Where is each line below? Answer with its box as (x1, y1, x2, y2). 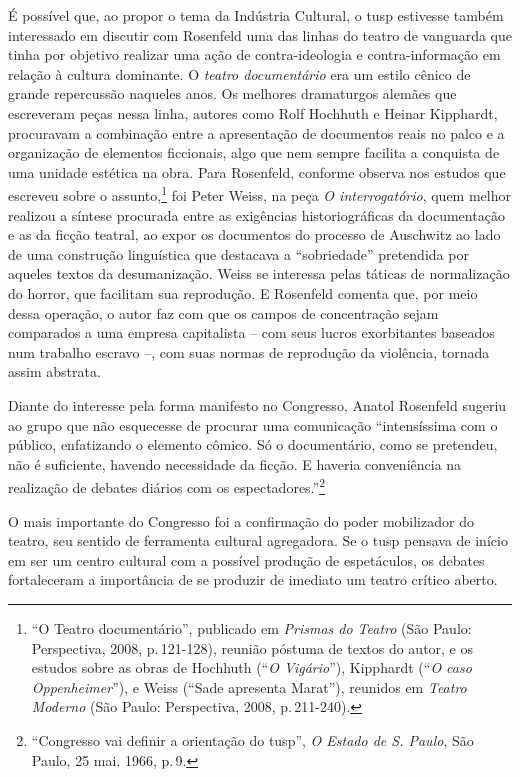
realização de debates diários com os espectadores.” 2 (8, 474, 326, 497)
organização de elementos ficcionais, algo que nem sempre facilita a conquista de (8, 142, 500, 163)
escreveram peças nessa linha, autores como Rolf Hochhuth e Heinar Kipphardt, (8, 102, 498, 123)
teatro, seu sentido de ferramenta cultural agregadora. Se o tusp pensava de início (8, 530, 508, 551)
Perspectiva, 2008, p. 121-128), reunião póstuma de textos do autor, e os (31, 637, 474, 658)
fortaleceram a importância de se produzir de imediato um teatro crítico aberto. (8, 569, 498, 590)
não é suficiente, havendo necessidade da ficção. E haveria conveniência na (8, 453, 462, 474)
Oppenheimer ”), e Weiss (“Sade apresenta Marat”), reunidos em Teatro (31, 676, 467, 697)
